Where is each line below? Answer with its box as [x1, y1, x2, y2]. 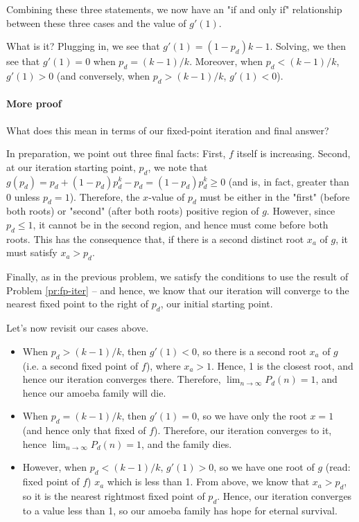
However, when [22, 460, 87, 474]
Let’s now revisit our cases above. [6, 321, 149, 335]
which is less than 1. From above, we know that [107, 474, 310, 489]
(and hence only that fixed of [22, 423, 146, 438]
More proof [6, 96, 62, 111]
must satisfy [6, 245, 58, 260]
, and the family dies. [141, 436, 232, 451]
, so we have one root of [213, 460, 315, 474]
